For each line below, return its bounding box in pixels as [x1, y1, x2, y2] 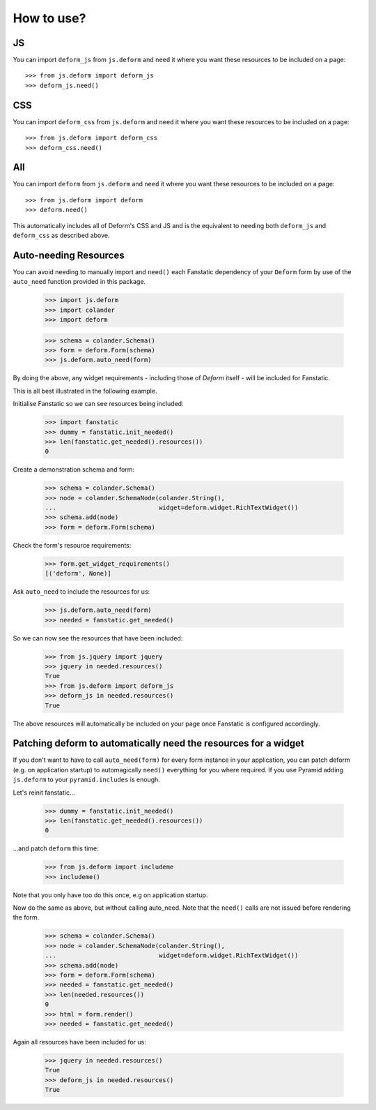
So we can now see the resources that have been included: [13, 633, 183, 642]
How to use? [13, 10, 86, 26]
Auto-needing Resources [13, 249, 125, 261]
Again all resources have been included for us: [13, 1037, 146, 1046]
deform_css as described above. [13, 231, 110, 239]
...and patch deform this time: [13, 844, 99, 853]
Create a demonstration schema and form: [13, 465, 135, 474]
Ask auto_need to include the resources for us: [13, 587, 150, 596]
